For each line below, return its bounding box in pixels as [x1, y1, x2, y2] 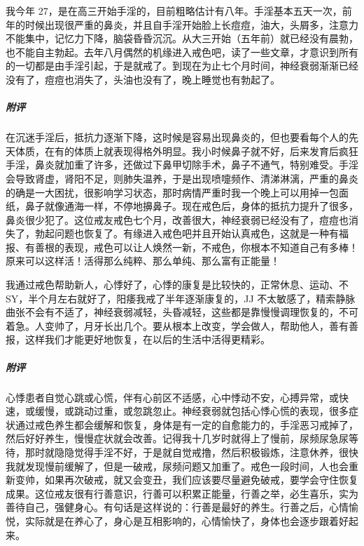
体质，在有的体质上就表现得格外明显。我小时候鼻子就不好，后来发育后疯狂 [15, 143, 358, 158]
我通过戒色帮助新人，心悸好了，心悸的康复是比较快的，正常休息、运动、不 [6, 277, 349, 292]
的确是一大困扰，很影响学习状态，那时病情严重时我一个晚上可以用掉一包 [6, 185, 339, 199]
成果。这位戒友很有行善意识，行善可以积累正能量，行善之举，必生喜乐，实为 [6, 486, 358, 500]
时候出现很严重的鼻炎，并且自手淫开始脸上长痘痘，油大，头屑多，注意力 [24, 17, 358, 32]
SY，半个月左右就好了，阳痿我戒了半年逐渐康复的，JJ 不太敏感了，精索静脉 [6, 291, 356, 305]
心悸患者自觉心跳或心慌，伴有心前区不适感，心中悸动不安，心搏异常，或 [6, 389, 339, 404]
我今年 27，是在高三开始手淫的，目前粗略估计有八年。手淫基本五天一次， [6, 4, 342, 18]
